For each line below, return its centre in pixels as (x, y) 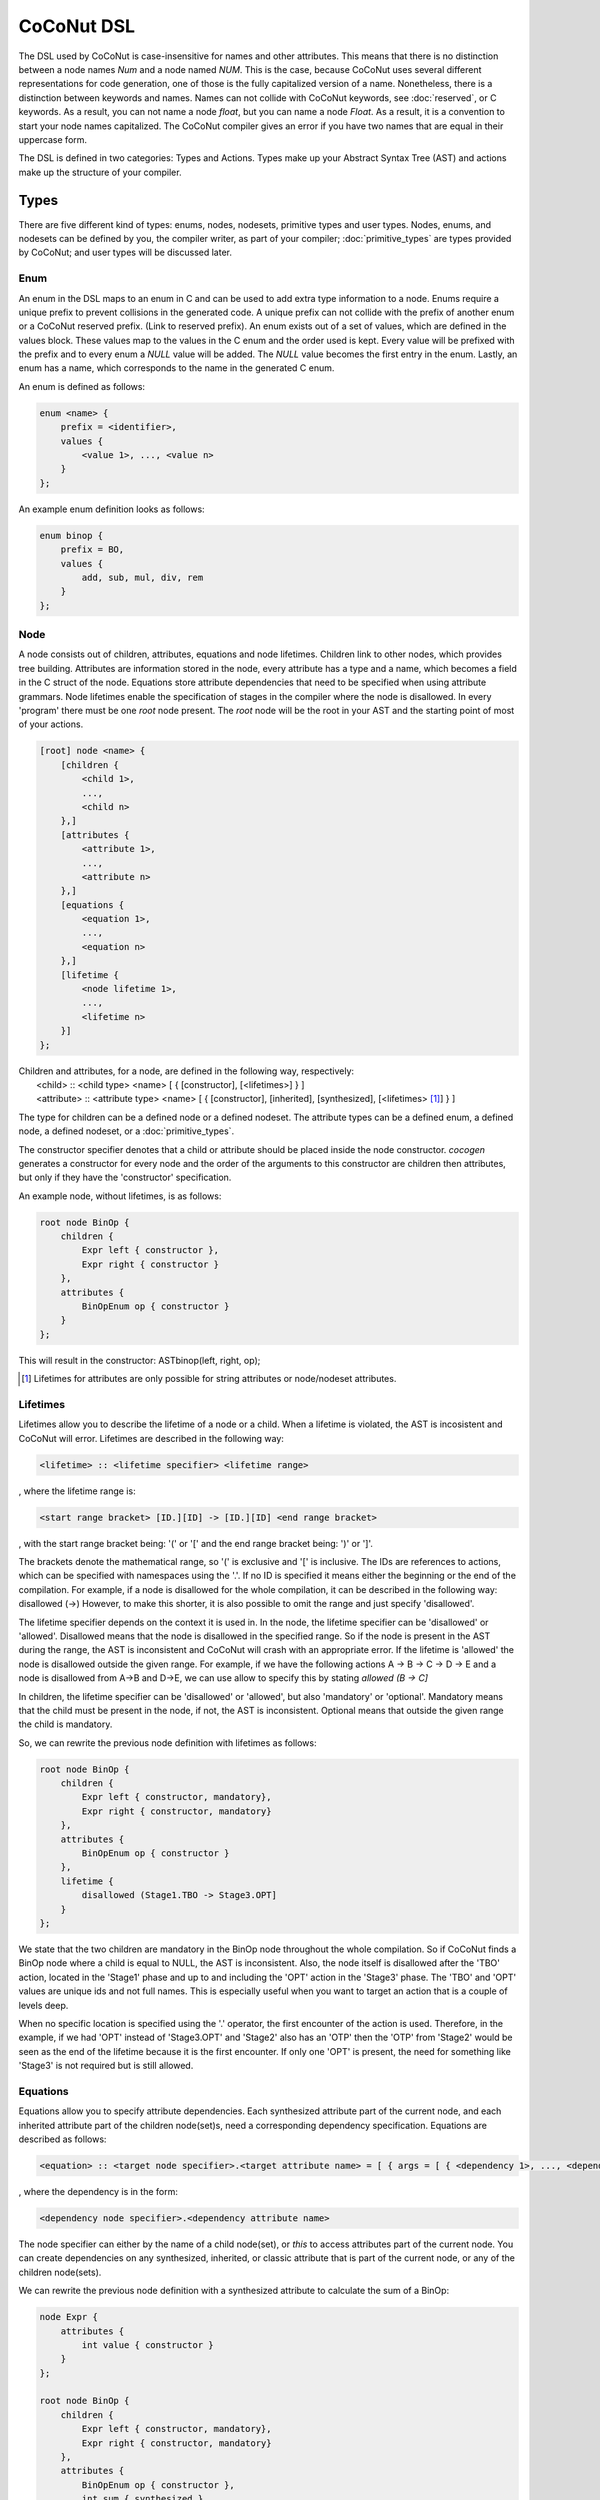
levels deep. (43, 2005)
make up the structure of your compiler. (100, 172)
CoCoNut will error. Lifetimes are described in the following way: (151, 1438)
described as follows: (62, 2139)
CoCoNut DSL (76, 26)
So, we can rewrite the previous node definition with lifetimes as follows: (167, 1742)
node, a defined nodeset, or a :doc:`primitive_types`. (126, 1131)
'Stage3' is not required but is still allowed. (106, 2066)
